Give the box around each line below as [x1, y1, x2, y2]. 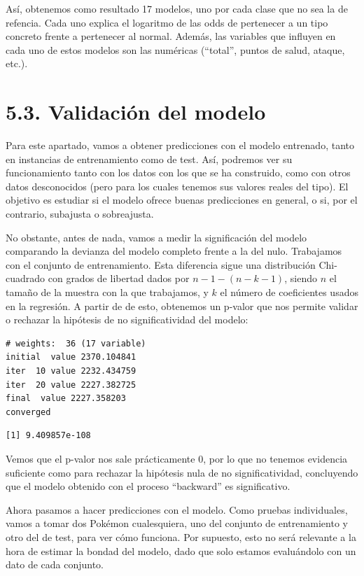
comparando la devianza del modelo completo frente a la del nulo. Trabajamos [6, 244, 342, 258]
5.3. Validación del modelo [6, 97, 266, 126]
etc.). [6, 56, 28, 71]
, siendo [284, 271, 317, 286]
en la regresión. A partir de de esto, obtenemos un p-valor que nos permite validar [6, 298, 358, 313]
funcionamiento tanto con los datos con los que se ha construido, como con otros [6, 165, 351, 180]
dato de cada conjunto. [6, 557, 104, 572]
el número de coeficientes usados [220, 285, 358, 300]
